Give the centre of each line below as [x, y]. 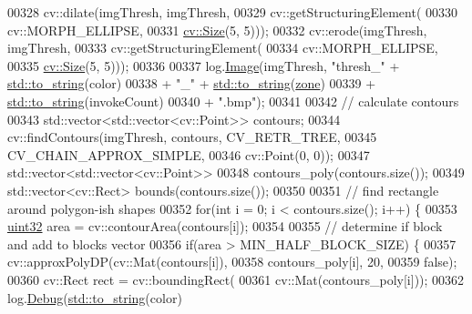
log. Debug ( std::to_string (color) [95, 297]
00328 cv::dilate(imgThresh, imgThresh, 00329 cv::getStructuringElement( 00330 [233, 12]
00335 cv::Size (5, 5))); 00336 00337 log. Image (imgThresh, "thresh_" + [204, 65]
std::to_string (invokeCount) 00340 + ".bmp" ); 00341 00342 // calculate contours [233, 101]
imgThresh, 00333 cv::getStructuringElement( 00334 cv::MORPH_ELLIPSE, [223, 48]
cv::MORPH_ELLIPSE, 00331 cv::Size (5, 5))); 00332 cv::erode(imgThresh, [217, 30]
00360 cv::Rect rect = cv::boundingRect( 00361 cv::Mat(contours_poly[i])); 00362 [236, 279]
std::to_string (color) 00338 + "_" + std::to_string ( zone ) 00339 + [192, 83]
